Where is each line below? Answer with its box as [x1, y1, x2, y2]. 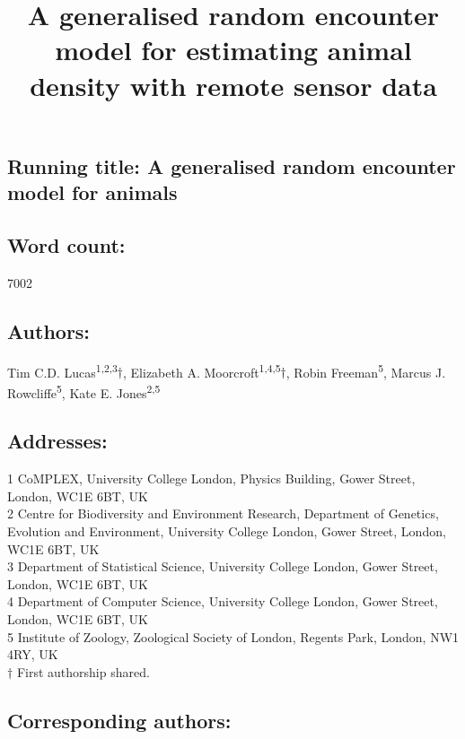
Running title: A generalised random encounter [7, 152, 456, 179]
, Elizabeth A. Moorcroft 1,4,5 [123, 360, 281, 381]
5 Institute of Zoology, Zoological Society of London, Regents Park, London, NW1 [7, 627, 460, 646]
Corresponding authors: [7, 706, 232, 734]
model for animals [7, 178, 178, 206]
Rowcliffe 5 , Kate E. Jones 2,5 [7, 380, 161, 402]
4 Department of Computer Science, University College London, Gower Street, [7, 592, 438, 611]
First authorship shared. [16, 662, 150, 681]
